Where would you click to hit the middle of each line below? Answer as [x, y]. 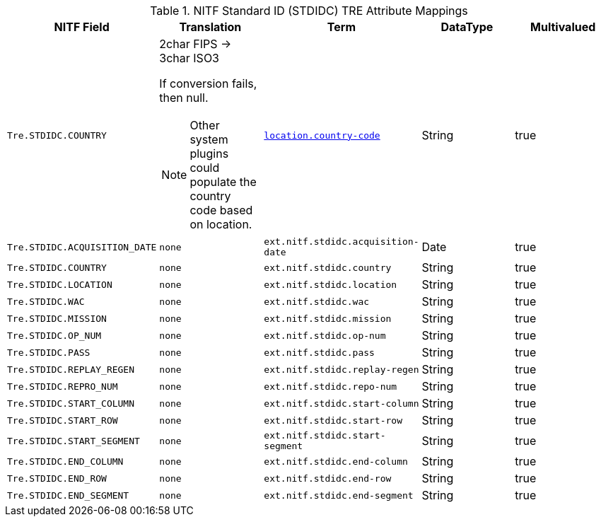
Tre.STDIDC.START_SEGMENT [74, 441]
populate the [223, 182]
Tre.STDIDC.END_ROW [57, 478]
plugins [209, 153]
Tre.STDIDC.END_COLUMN [65, 461]
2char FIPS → [196, 44]
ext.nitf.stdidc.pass [319, 352]
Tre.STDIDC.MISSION [57, 318]
